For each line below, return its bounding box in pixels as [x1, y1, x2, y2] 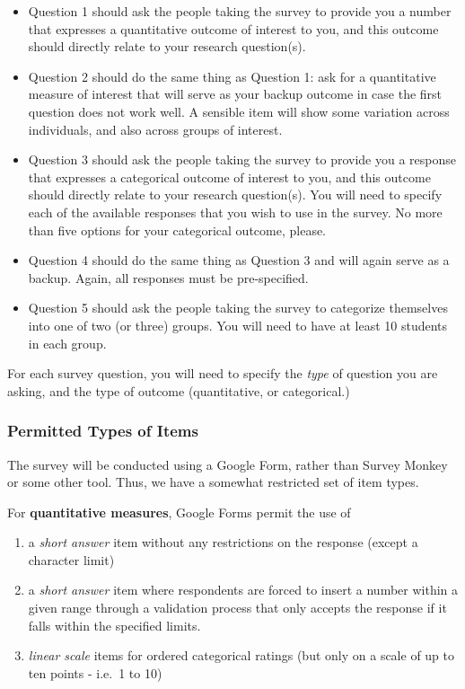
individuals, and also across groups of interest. [28, 119, 283, 138]
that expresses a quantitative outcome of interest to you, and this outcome [28, 19, 439, 38]
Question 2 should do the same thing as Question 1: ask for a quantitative [28, 66, 436, 85]
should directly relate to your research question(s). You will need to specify [28, 185, 443, 204]
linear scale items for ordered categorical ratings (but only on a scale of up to [28, 646, 455, 665]
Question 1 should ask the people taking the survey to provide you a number [28, 2, 452, 20]
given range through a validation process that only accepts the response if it [28, 598, 447, 617]
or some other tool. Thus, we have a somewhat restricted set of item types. [7, 473, 419, 491]
